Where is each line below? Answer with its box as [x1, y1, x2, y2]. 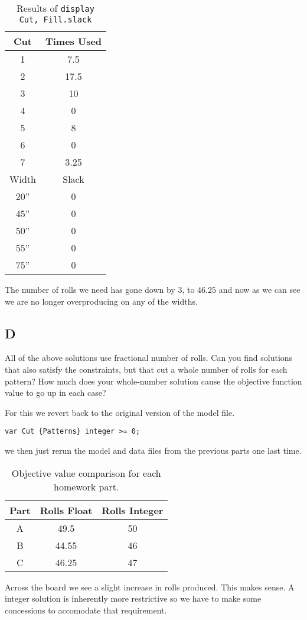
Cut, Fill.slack [19, 15, 92, 24]
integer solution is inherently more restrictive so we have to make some [5, 592, 262, 605]
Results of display [17, 1, 94, 15]
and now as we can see [218, 283, 301, 295]
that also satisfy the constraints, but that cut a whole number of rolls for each [5, 363, 288, 375]
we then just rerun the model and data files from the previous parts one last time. [5, 444, 302, 457]
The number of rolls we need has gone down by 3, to [5, 283, 195, 295]
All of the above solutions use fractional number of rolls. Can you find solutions [5, 351, 293, 364]
